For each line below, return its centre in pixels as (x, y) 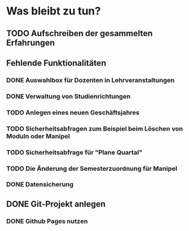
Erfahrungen (31, 42)
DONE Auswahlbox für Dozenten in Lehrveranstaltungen (90, 80)
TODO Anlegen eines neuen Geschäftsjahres (73, 112)
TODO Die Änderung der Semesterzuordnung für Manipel (92, 168)
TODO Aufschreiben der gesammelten (79, 33)
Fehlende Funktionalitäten (56, 63)
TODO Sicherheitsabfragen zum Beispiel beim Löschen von (95, 129)
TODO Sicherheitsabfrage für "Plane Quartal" (74, 152)
